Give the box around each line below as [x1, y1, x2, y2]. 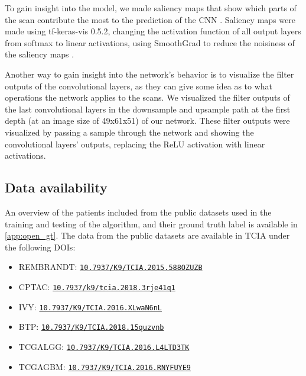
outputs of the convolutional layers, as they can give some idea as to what [5, 79, 273, 92]
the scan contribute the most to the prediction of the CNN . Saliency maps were [5, 13, 295, 25]
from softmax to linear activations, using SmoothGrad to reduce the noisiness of [5, 36, 295, 49]
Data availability [5, 178, 108, 197]
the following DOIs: [5, 240, 76, 253]
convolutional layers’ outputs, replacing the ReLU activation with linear [5, 137, 265, 150]
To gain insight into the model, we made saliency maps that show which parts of [5, 2, 297, 14]
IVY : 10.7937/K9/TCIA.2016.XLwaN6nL [18, 300, 162, 313]
